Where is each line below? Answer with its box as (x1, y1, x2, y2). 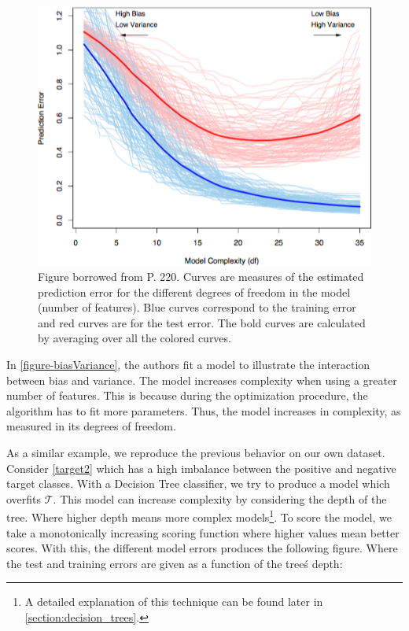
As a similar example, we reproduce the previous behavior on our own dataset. (6, 445, 385, 461)
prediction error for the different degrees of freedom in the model (38, 283, 351, 300)
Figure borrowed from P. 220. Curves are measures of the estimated (38, 268, 364, 285)
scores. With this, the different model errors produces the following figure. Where (6, 540, 398, 556)
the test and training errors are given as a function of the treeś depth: (6, 555, 343, 571)
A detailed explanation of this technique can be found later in (24, 593, 323, 610)
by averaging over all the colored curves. (38, 330, 231, 346)
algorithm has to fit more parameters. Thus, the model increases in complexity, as (6, 402, 401, 419)
